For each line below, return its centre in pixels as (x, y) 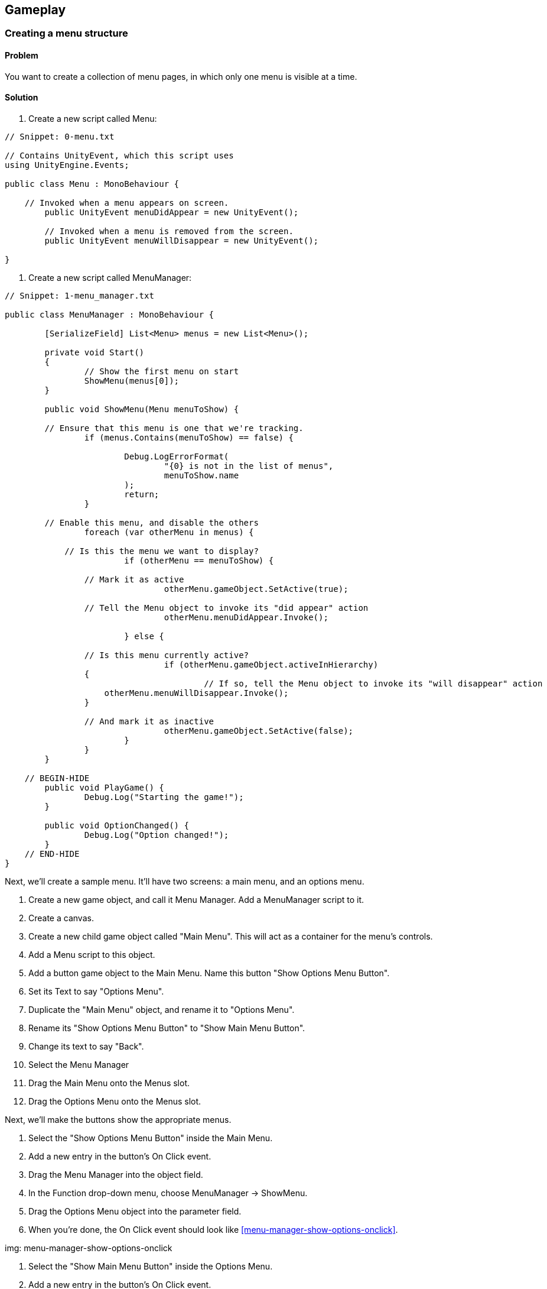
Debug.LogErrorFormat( (177, 456)
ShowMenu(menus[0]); (132, 380)
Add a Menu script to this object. (92, 954)
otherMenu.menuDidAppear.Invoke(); (246, 617)
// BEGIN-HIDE (57, 778)
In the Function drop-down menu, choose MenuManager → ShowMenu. (168, 1193)
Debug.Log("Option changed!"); (157, 835)
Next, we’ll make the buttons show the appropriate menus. (118, 1119)
